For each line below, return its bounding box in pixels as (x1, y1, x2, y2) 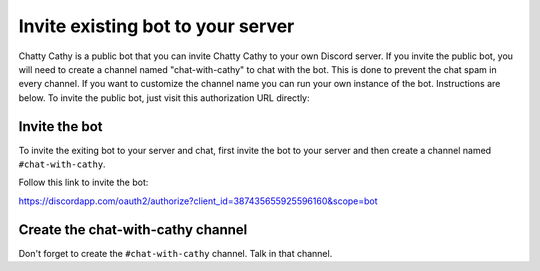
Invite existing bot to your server (18, 15, 295, 37)
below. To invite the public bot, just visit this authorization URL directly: (18, 91, 310, 104)
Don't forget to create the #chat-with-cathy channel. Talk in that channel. (18, 247, 333, 259)
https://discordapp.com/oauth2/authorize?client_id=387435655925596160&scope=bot (18, 195, 379, 207)
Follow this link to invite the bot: (18, 176, 149, 189)
